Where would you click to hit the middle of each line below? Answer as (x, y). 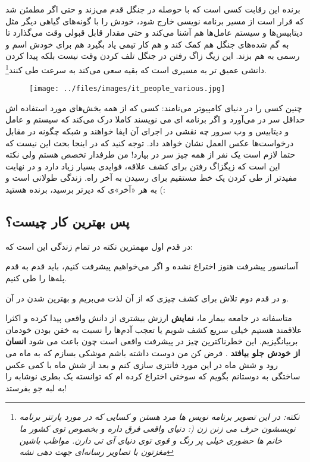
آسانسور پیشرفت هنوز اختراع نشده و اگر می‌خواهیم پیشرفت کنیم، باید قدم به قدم (152, 266)
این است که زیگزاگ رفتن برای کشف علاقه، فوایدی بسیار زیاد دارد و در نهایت (143, 166)
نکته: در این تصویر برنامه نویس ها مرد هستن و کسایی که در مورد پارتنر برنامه (159, 417)
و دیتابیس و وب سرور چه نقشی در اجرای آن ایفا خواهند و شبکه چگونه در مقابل (147, 131)
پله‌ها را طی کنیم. (36, 278)
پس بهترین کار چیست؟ (68, 221)
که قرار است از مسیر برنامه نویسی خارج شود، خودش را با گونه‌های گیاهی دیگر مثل (155, 21)
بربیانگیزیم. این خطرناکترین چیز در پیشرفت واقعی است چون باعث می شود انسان (152, 341)
